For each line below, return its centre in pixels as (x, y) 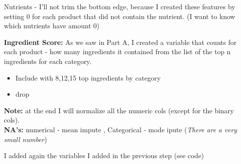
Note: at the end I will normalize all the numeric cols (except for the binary (119, 110)
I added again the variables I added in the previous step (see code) (104, 155)
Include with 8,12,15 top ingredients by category (88, 77)
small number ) (25, 139)
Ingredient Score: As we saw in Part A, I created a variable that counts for (120, 42)
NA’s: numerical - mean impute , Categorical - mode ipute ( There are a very (120, 129)
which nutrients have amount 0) (52, 26)
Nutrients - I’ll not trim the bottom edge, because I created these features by (120, 6)
